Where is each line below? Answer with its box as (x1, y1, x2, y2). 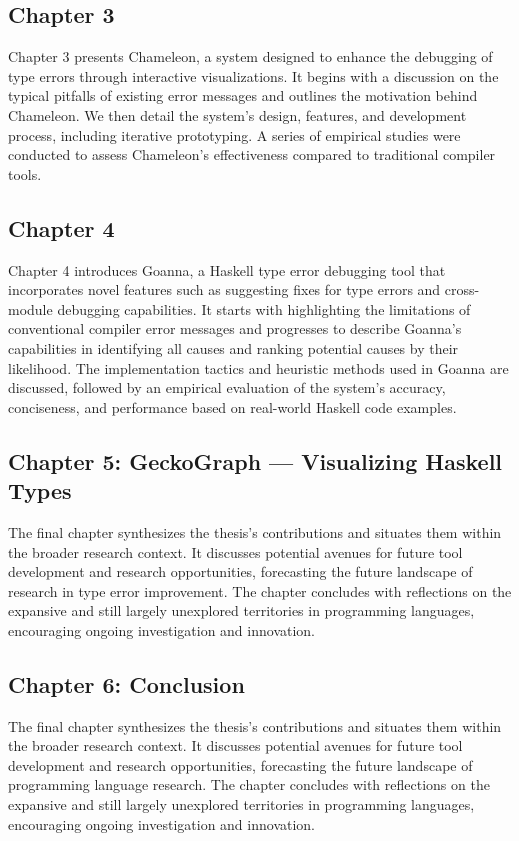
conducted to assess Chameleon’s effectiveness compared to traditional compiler (8, 144, 496, 165)
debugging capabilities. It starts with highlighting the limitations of (57, 298, 471, 319)
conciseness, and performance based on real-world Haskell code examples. (8, 396, 457, 417)
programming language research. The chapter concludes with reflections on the (8, 774, 490, 795)
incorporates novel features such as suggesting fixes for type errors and (8, 279, 441, 300)
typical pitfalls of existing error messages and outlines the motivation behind (8, 85, 478, 106)
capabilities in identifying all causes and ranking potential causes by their (8, 337, 459, 358)
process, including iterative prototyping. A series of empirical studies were (8, 124, 461, 145)
